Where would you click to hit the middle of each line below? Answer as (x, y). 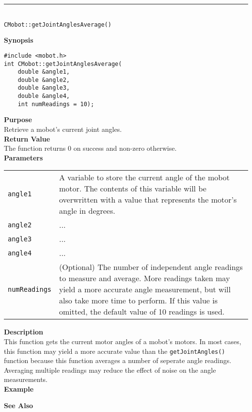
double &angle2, (44, 80)
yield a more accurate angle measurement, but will (145, 289)
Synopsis (19, 40)
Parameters (24, 157)
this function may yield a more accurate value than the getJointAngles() (115, 351)
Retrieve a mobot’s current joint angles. (63, 129)
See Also (19, 405)
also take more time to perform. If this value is (139, 301)
